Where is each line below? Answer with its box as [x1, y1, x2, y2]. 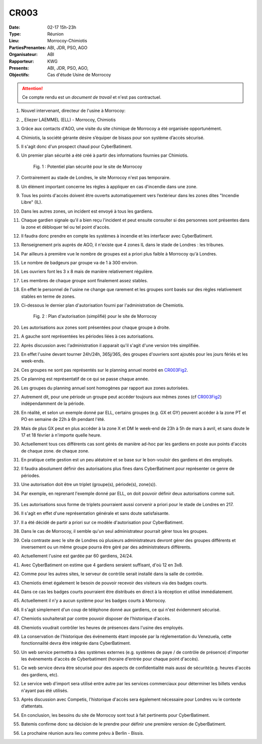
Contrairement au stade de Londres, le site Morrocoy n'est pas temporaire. [21, 175, 171, 181]
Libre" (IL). [21, 200, 43, 205]
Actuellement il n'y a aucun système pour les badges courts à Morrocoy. [21, 598, 166, 603]
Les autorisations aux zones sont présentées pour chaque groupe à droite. [21, 324, 170, 330]
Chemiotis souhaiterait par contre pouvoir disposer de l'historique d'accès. [21, 616, 171, 621]
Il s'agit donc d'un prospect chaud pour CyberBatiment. [21, 144, 133, 149]
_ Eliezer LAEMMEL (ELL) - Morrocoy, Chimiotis [21, 117, 116, 123]
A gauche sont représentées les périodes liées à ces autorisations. [21, 333, 154, 339]
